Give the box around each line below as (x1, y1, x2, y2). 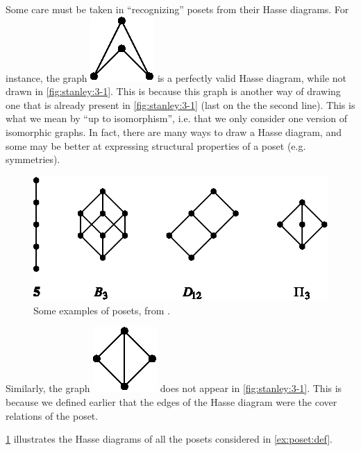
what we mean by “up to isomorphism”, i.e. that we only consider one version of (6, 111, 347, 126)
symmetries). (6, 152, 60, 167)
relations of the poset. (6, 408, 99, 423)
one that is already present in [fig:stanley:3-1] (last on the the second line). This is (6, 97, 355, 112)
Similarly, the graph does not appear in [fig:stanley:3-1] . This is (6, 381, 342, 395)
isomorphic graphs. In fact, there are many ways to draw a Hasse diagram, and (6, 124, 342, 139)
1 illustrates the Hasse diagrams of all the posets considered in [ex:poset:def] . (6, 432, 333, 446)
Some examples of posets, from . (33, 303, 171, 317)
